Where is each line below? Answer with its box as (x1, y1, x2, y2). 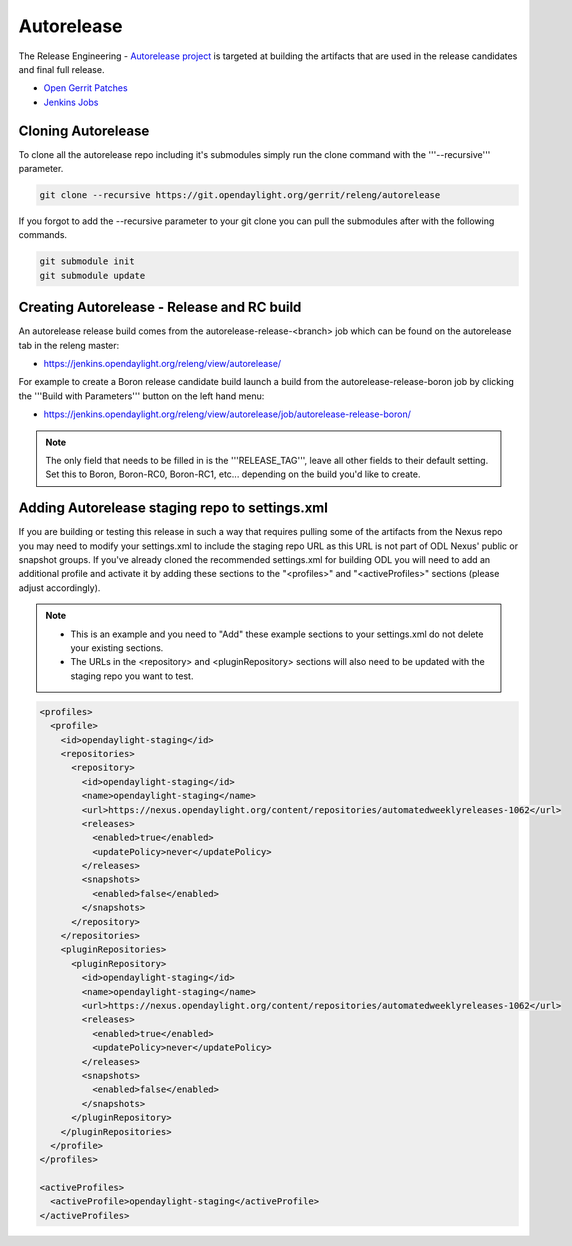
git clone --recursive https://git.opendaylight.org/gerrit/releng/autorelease (39, 190, 441, 200)
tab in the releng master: (18, 339, 120, 351)
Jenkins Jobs (43, 96, 99, 108)
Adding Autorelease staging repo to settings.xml (18, 500, 329, 517)
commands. (18, 229, 68, 241)
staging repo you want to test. (70, 670, 194, 682)
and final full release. (18, 63, 105, 75)
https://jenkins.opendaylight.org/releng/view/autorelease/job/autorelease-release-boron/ (43, 408, 412, 420)
